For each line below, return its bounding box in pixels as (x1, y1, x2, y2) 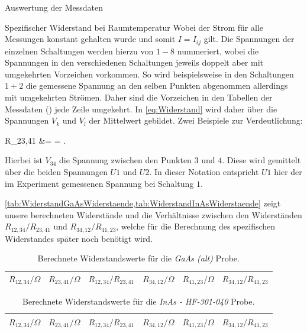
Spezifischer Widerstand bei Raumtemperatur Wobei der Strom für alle (5, 21, 263, 33)
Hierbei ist (5, 154, 43, 166)
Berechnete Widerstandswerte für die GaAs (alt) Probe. (37, 252, 240, 264)
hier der (274, 165, 302, 177)
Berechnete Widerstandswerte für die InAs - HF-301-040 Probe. (22, 295, 255, 307)
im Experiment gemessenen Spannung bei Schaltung (5, 177, 194, 189)
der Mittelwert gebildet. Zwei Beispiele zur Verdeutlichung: (89, 114, 303, 127)
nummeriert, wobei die (177, 44, 259, 57)
